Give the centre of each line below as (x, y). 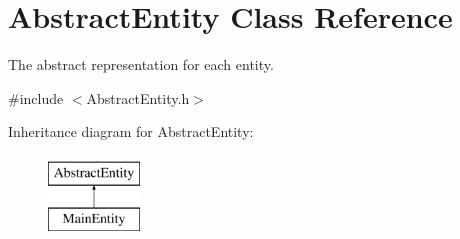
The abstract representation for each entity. (141, 64)
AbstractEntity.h (138, 97)
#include (36, 97)
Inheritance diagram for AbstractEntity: (131, 131)
